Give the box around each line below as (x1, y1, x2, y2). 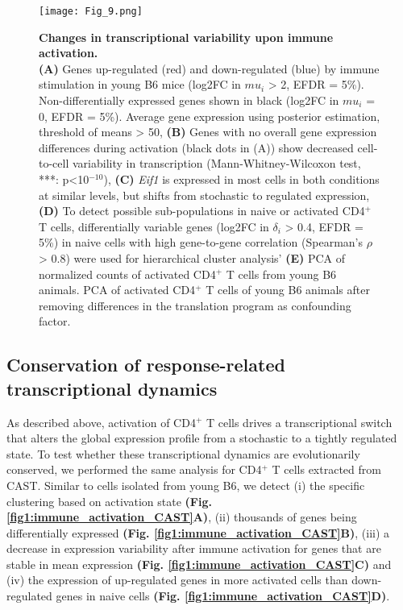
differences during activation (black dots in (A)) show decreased (39, 139, 354, 156)
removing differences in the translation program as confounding (39, 297, 351, 313)
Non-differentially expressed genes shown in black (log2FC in (39, 92, 339, 109)
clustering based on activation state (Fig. (6, 492, 212, 509)
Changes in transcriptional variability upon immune (39, 28, 334, 45)
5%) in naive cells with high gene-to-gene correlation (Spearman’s (39, 234, 363, 251)
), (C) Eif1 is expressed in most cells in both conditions (103, 171, 380, 187)
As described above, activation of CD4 (6, 413, 196, 430)
